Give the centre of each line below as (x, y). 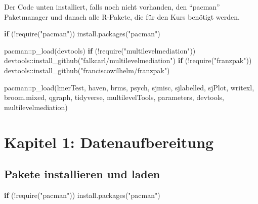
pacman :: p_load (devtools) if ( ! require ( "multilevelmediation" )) (100, 50)
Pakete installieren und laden (82, 174)
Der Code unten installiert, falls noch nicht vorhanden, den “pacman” (112, 7)
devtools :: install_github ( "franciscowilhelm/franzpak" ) (87, 70)
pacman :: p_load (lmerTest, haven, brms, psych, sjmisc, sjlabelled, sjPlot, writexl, (129, 87)
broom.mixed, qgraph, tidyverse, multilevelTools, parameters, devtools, (114, 97)
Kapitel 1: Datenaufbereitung (109, 142)
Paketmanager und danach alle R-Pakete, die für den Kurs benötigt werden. (122, 16)
